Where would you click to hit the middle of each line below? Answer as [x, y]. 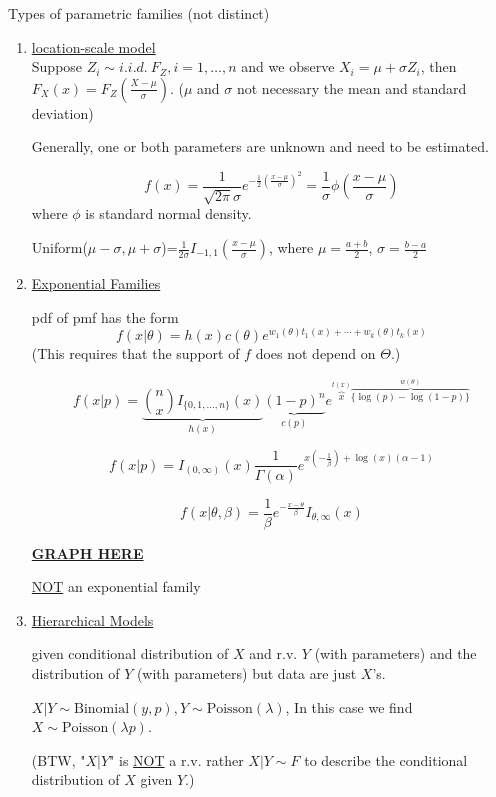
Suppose [57, 66]
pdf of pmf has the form [105, 316]
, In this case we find [349, 706]
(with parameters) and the [395, 653]
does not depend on [315, 353]
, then [438, 66]
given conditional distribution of [130, 653]
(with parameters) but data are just [246, 672]
